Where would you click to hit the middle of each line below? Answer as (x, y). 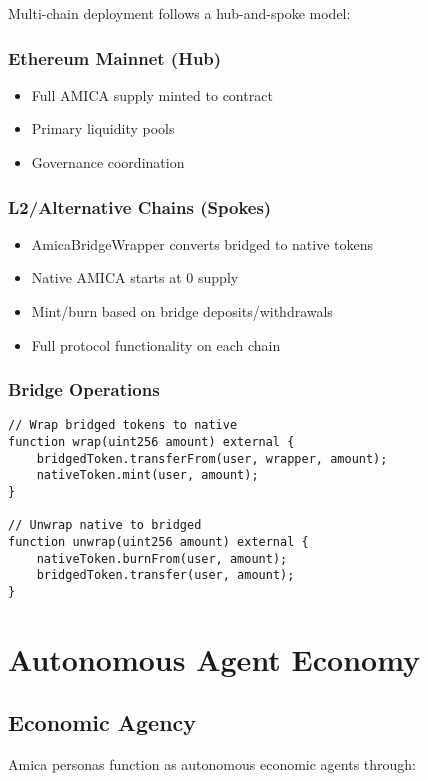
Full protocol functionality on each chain (156, 344)
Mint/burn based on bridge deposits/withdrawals (182, 311)
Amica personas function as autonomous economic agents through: (212, 764)
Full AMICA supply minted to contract (152, 94)
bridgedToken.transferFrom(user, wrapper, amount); (212, 458)
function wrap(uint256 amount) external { (151, 442)
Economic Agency (102, 722)
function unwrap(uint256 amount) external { (158, 542)
